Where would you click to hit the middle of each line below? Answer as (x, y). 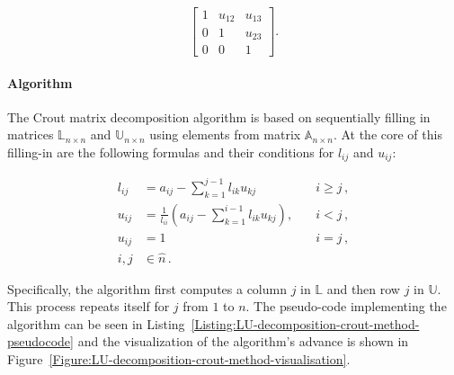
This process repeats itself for (89, 306)
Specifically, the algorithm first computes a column (147, 288)
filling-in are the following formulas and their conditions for (171, 152)
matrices (31, 134)
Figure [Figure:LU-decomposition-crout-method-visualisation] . (179, 358)
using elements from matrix (225, 134)
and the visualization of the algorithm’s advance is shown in (243, 341)
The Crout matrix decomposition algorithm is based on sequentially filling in (219, 116)
